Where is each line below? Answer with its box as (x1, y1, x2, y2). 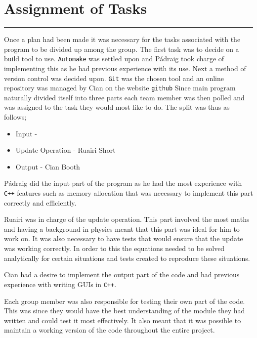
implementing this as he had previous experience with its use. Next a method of (4, 63, 246, 73)
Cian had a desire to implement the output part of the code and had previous (4, 269, 240, 280)
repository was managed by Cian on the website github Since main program (4, 83, 236, 93)
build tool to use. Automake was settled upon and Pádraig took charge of (4, 53, 224, 64)
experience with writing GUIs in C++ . (4, 279, 117, 289)
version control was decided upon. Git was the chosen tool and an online (4, 73, 224, 83)
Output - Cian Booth (15, 161, 80, 171)
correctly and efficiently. (4, 197, 77, 208)
